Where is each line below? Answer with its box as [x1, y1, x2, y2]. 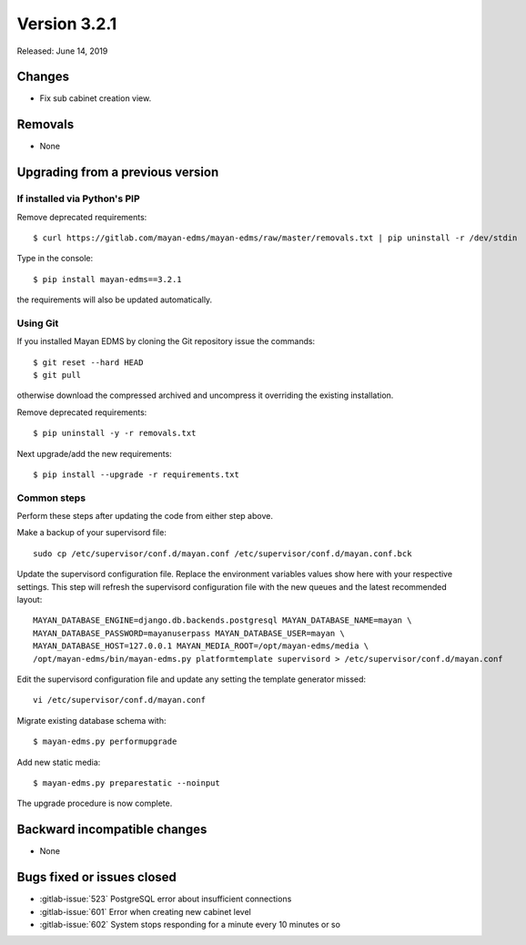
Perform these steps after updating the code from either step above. [16, 511, 273, 522]
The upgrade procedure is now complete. [16, 798, 173, 809]
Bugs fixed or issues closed [16, 869, 177, 885]
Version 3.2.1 [16, 14, 117, 34]
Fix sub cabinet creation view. [39, 93, 152, 104]
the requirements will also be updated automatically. [16, 294, 213, 305]
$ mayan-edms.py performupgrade [33, 737, 177, 747]
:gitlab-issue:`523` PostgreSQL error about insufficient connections [39, 893, 292, 905]
